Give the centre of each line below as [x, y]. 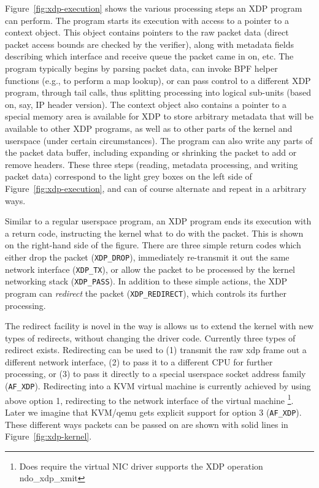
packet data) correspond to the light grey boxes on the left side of [129, 176]
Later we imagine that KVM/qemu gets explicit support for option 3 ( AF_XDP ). [153, 412]
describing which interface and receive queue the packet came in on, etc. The [149, 56]
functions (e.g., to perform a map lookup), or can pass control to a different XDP [158, 80]
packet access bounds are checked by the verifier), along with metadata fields [149, 44]
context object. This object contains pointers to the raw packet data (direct [147, 32]
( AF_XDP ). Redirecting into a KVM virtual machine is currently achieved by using [158, 386]
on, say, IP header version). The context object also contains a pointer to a [146, 104]
